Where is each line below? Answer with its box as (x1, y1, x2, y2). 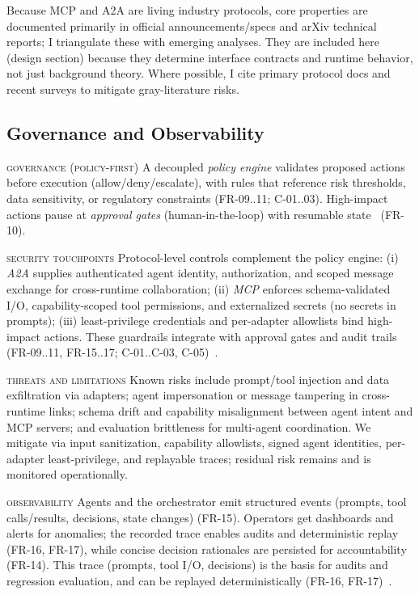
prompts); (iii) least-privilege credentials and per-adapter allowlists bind (6, 312, 364, 329)
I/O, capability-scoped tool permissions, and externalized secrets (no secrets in (6, 296, 396, 313)
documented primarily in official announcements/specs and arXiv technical (6, 17, 377, 34)
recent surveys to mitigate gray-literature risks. (6, 80, 239, 97)
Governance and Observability (6, 120, 265, 145)
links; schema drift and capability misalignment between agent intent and (49, 403, 413, 420)
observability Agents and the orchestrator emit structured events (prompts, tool (6, 493, 407, 510)
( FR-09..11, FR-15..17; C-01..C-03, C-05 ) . (6, 344, 218, 361)
